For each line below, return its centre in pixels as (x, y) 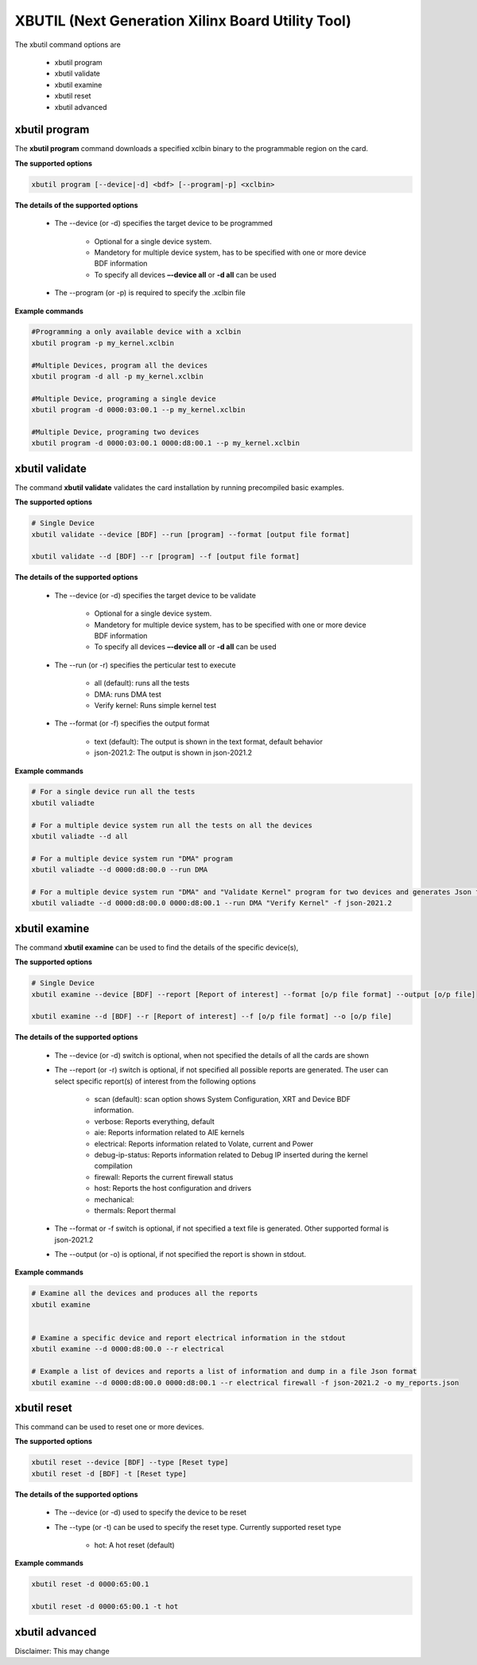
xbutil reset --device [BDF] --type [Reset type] (130, 1463)
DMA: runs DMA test (128, 694)
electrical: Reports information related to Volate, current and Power (204, 1144)
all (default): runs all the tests (142, 683)
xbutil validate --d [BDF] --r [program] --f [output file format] (166, 556)
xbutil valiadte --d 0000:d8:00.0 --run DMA (120, 870)
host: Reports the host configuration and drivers (173, 1188)
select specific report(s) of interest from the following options (155, 1081)
